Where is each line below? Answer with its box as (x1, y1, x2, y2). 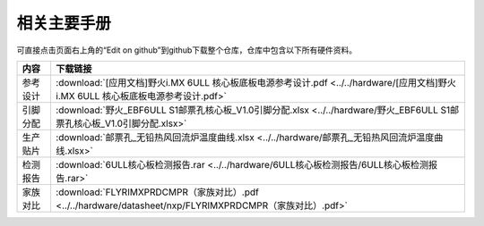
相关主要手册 (16, 13, 112, 33)
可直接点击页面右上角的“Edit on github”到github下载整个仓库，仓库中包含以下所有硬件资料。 (16, 45, 358, 55)
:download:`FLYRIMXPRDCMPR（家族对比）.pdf (55, 186, 259, 198)
